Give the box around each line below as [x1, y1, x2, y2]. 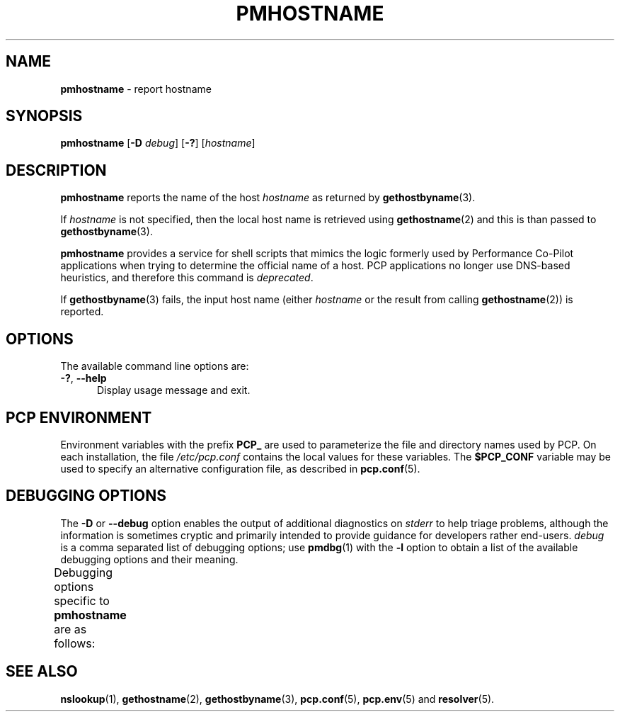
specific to [54, 593, 110, 608]
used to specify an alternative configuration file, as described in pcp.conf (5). [60, 462, 420, 475]
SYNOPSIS [6, 107, 83, 125]
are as [54, 621, 87, 636]
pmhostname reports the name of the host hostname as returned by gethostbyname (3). [60, 191, 476, 204]
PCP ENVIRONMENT [6, 408, 152, 427]
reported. [60, 305, 104, 318]
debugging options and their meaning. [60, 553, 239, 565]
